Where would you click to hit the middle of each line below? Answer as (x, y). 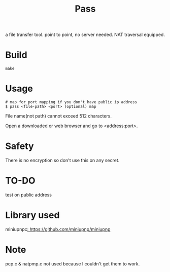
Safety (20, 146)
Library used (32, 215)
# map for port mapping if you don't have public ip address (71, 102)
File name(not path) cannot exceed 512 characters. (58, 116)
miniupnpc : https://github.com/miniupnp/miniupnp (58, 229)
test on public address (29, 195)
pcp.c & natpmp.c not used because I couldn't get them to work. (73, 263)
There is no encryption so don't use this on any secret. (62, 160)
